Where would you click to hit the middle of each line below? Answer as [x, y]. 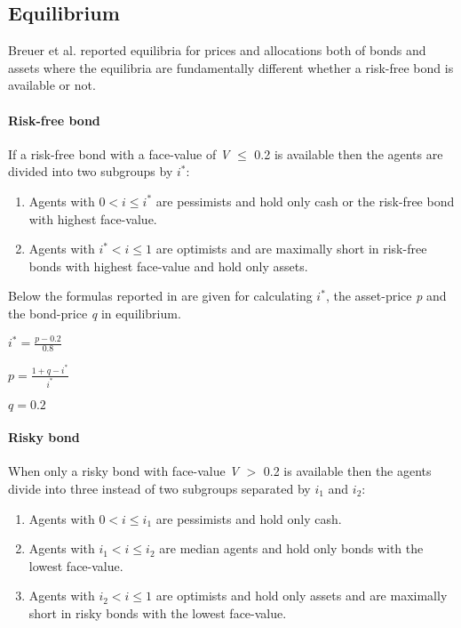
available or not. [52, 85]
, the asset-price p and [386, 296]
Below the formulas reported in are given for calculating [160, 296]
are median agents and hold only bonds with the [291, 548]
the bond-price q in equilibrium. [95, 313]
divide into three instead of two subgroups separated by [159, 488]
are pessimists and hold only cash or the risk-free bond [305, 201]
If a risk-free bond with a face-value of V [119, 153]
